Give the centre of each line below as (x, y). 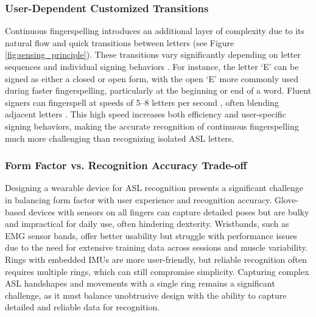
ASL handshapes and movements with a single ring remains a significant (140, 283)
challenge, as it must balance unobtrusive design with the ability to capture (146, 295)
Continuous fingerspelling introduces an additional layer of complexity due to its (155, 31)
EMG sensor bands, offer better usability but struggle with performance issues (151, 235)
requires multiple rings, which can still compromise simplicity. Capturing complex (157, 271)
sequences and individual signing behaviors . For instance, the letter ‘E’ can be (152, 66)
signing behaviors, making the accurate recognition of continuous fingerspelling (152, 126)
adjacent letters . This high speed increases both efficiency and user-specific (146, 114)
